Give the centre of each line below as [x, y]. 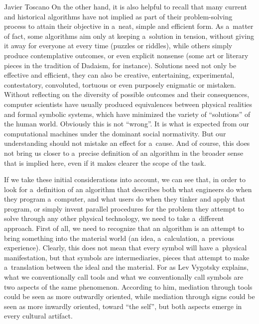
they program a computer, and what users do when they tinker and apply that [125, 199]
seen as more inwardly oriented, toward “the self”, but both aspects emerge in [123, 306]
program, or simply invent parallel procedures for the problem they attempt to [124, 208]
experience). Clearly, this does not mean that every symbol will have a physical [126, 248]
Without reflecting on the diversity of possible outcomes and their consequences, [127, 94]
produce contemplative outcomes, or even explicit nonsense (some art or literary [126, 55]
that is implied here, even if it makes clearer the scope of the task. [105, 162]
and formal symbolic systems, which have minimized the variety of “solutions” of [127, 114]
